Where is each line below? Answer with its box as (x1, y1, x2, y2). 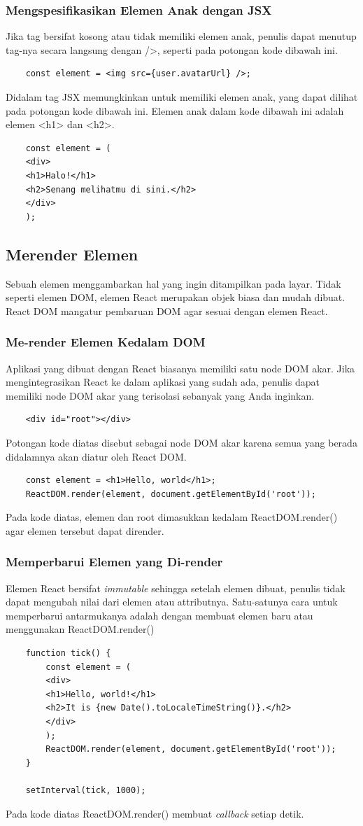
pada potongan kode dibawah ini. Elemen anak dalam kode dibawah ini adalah (6, 103, 344, 118)
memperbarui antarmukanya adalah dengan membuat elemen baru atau (6, 608, 313, 622)
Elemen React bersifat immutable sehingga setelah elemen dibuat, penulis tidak (6, 580, 346, 595)
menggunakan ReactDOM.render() (6, 622, 155, 636)
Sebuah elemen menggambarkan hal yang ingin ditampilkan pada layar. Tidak (6, 276, 341, 290)
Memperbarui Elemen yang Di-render (6, 553, 223, 570)
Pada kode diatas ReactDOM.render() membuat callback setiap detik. (6, 806, 304, 820)
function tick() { (25, 648, 111, 659)
